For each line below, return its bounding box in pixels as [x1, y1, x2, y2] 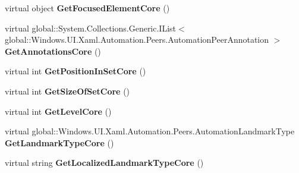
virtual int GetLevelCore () [5, 105, 112, 117]
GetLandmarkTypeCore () [5, 136, 114, 149]
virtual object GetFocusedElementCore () [5, 2, 170, 14]
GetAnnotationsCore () [5, 45, 101, 57]
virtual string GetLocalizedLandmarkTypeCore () [5, 156, 204, 169]
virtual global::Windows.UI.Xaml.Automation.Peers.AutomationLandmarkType [5, 125, 295, 137]
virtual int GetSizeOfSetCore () [5, 84, 130, 97]
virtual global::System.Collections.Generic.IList [5, 21, 177, 34]
